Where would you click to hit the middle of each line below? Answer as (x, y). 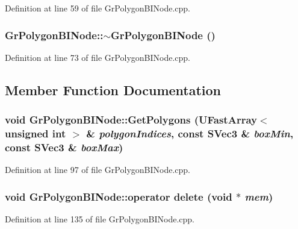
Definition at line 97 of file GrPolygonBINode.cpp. (98, 170)
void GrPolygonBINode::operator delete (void (119, 196)
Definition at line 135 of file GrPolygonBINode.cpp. (100, 219)
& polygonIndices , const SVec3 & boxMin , (190, 133)
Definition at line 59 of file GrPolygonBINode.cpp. (98, 8)
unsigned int (36, 133)
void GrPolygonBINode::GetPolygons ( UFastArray (131, 120)
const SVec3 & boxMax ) (64, 147)
